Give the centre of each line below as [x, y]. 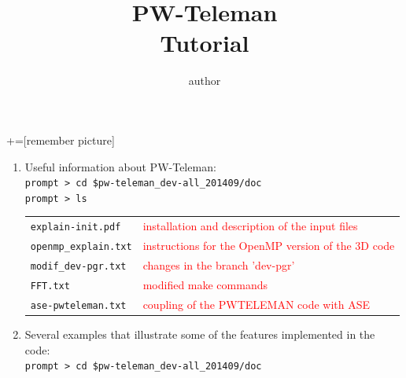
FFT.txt [50, 286]
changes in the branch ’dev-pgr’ [219, 265]
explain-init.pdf [76, 228]
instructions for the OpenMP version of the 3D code [269, 246]
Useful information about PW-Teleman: [120, 166]
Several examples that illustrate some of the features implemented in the [200, 334]
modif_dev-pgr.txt [78, 266]
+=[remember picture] [61, 139]
